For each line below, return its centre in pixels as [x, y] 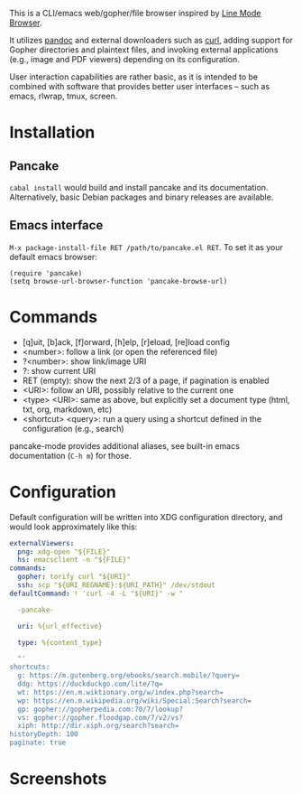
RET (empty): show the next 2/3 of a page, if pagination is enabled [146, 380]
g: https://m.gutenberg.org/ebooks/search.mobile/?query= [129, 676]
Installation [52, 132]
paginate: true [38, 743]
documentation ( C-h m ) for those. [71, 455]
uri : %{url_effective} [60, 626]
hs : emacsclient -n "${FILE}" [74, 560]
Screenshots [58, 779]
